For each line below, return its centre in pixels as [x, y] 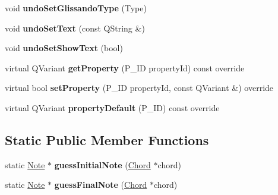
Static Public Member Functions [107, 139]
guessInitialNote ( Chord [102, 164]
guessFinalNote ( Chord [101, 185]
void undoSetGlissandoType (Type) [76, 8]
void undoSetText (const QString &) [75, 28]
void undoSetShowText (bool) [64, 48]
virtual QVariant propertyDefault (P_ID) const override [112, 107]
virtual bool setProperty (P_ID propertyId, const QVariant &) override [139, 88]
